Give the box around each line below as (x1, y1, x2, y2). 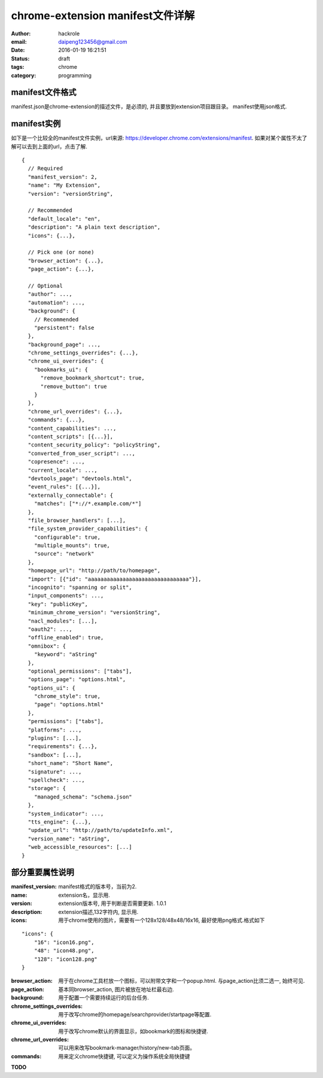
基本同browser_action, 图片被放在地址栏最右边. (58, 985, 174, 993)
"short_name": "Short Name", (28, 760, 114, 767)
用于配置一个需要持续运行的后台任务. (58, 994, 150, 1001)
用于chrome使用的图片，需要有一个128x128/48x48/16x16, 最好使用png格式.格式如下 (58, 916, 266, 924)
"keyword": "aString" (33, 651, 98, 658)
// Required (28, 165, 63, 172)
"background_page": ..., (28, 341, 101, 348)
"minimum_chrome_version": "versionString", (28, 609, 161, 616)
